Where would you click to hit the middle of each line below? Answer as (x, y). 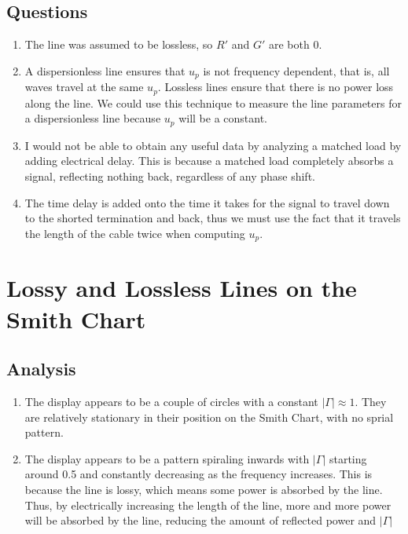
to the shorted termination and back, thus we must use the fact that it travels (213, 218)
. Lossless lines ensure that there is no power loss (276, 87)
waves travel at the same (84, 87)
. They (371, 401)
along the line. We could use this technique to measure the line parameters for (213, 102)
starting (348, 458)
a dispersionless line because (93, 118)
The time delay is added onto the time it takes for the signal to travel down (207, 202)
